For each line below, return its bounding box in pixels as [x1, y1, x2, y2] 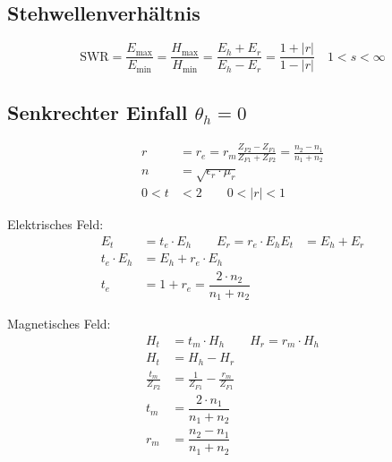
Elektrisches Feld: [7, 215, 104, 234]
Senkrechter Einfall [7, 98, 188, 125]
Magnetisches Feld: [7, 314, 111, 333]
